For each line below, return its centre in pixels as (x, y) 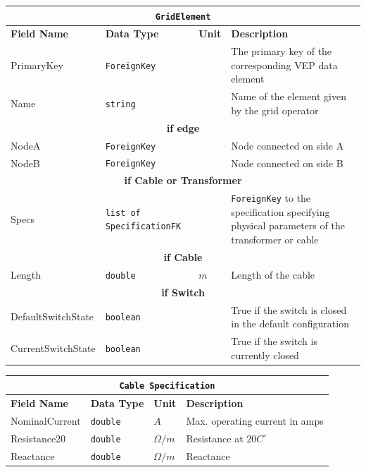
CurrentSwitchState (53, 347)
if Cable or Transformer (183, 180)
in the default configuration (290, 323)
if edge (183, 127)
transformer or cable (275, 240)
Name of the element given (289, 96)
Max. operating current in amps (255, 420)
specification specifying (280, 211)
